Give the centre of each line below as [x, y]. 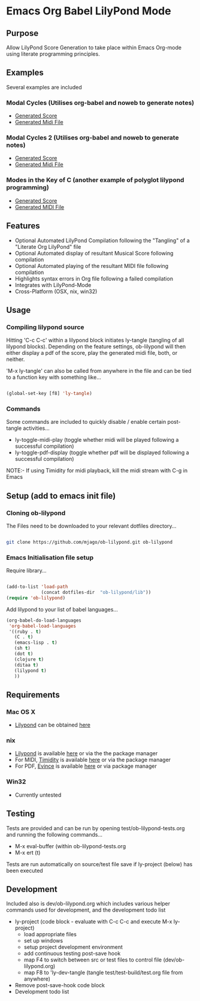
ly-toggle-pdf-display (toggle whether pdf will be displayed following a [102, 453]
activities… [36, 428]
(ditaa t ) [26, 665]
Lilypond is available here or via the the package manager [86, 753]
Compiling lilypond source [46, 327]
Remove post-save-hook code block [60, 985]
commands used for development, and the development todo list [86, 910]
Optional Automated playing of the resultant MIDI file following [92, 266]
